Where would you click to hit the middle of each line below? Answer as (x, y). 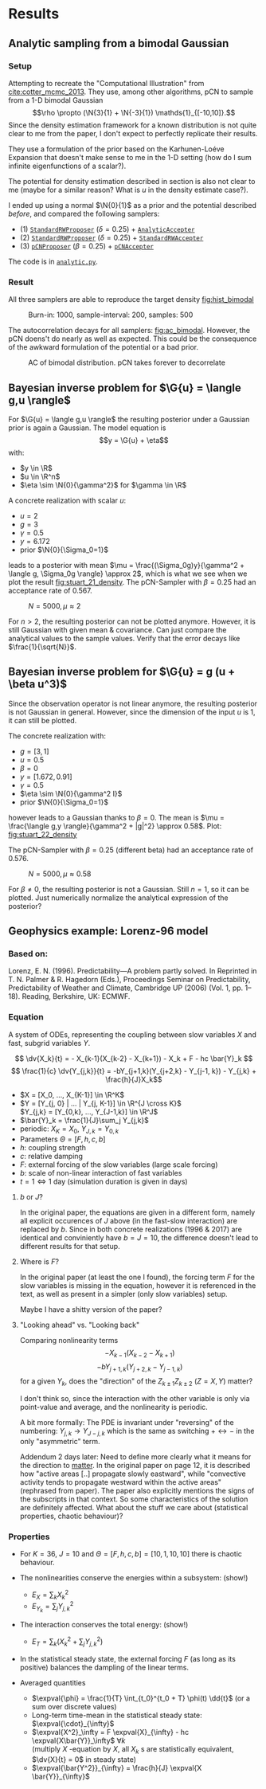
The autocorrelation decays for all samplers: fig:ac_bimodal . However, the (129, 331)
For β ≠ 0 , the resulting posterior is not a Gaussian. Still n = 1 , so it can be (129, 889)
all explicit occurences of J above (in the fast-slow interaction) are (128, 1220)
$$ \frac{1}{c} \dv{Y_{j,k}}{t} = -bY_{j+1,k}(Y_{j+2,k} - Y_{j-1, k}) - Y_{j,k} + (134, 1071)
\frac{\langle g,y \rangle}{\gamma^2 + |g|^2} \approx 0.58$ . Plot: (115, 826)
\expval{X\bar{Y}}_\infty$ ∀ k (78, 1740)
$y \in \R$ (36, 468)
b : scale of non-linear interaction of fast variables (101, 1172)
